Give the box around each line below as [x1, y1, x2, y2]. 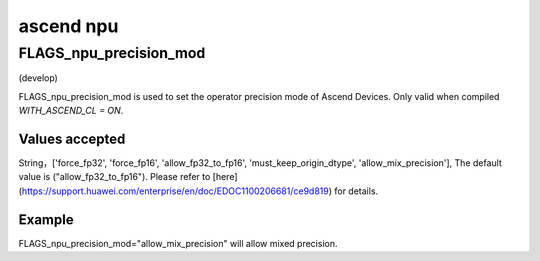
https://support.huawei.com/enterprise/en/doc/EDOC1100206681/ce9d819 [21, 185, 329, 197]
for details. [333, 185, 379, 197]
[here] [212, 171, 238, 183]
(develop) [18, 72, 59, 84]
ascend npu [18, 15, 119, 37]
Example [18, 211, 74, 228]
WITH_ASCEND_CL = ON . [18, 105, 124, 117]
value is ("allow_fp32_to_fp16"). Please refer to [18, 171, 211, 183]
